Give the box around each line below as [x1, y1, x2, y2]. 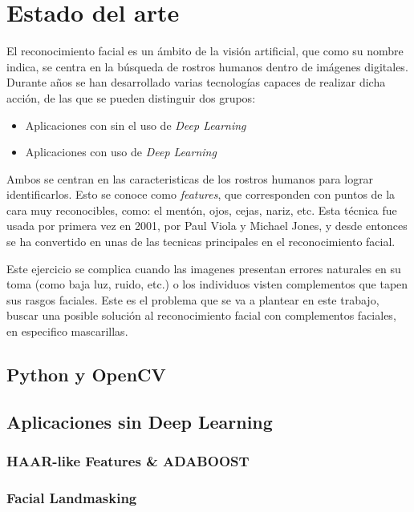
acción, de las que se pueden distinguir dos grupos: [6, 89, 256, 106]
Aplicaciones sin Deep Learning [6, 409, 273, 433]
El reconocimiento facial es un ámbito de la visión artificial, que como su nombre [6, 42, 404, 59]
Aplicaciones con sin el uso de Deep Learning [25, 116, 246, 133]
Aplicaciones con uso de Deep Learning [25, 143, 217, 160]
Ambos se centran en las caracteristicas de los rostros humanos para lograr [6, 170, 374, 187]
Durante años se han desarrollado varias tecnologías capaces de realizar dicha [6, 74, 386, 91]
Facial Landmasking [6, 487, 137, 507]
